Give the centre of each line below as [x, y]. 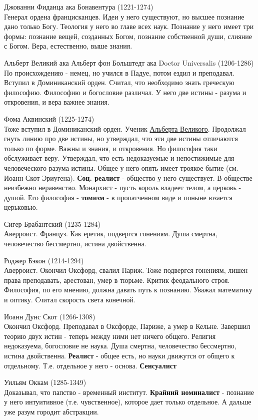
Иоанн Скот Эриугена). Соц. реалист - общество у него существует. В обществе [128, 177]
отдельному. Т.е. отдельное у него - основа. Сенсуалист [90, 365]
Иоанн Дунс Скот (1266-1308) [50, 316]
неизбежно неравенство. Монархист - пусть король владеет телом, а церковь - [123, 187]
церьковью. [21, 207]
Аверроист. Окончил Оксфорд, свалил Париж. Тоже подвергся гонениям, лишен [126, 270]
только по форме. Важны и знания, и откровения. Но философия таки [111, 148]
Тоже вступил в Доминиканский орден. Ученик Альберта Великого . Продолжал [125, 128]
